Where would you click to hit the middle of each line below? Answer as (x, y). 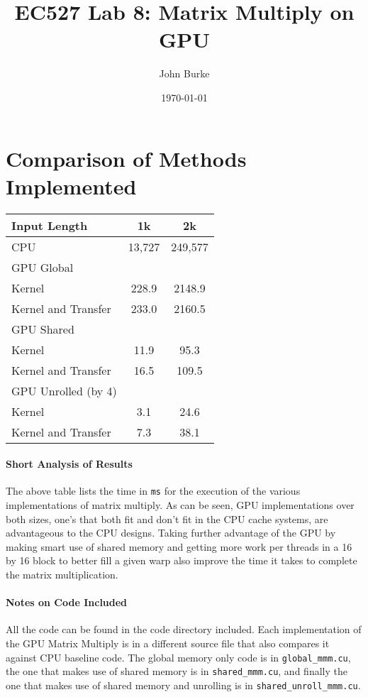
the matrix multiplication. (62, 575)
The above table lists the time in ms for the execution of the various (153, 491)
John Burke (184, 73)
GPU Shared (43, 329)
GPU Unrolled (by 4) (64, 390)
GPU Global (43, 267)
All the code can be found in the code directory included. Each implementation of (184, 629)
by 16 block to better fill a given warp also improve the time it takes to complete (182, 560)
